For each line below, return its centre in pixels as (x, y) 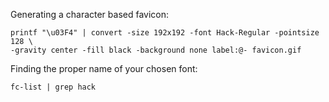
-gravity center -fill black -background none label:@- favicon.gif (156, 50)
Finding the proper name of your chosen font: (104, 68)
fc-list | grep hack (53, 87)
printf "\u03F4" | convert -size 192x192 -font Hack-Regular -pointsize (165, 33)
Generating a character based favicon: (90, 14)
